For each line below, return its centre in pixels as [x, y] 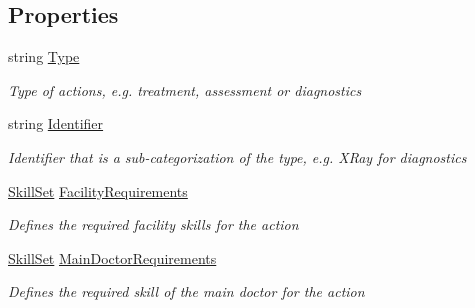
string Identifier [56, 123]
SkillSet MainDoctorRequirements [112, 257]
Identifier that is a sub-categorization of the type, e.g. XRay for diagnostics [237, 156]
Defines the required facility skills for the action [153, 224]
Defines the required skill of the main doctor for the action [186, 291]
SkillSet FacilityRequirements [98, 190]
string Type [44, 56]
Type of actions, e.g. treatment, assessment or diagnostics [185, 89]
